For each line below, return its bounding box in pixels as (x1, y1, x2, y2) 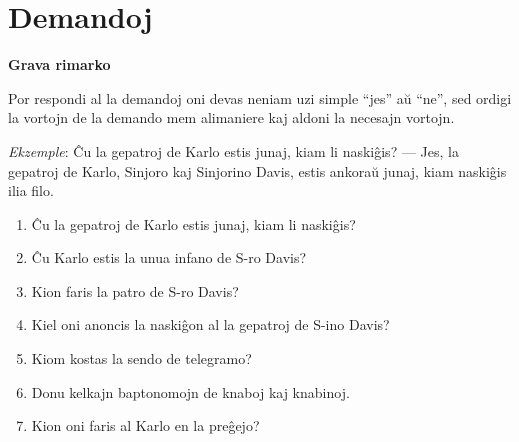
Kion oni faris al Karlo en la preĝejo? (31, 415, 260, 436)
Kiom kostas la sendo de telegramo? (31, 348, 252, 369)
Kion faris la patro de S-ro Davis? (31, 280, 239, 301)
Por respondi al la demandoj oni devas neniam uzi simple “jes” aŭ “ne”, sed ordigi (8, 87, 512, 108)
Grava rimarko (8, 54, 111, 75)
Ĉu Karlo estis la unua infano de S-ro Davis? (31, 247, 307, 268)
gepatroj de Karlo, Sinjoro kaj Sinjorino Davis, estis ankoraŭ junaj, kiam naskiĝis (8, 160, 507, 181)
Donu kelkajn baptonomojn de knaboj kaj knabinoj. (31, 381, 350, 402)
